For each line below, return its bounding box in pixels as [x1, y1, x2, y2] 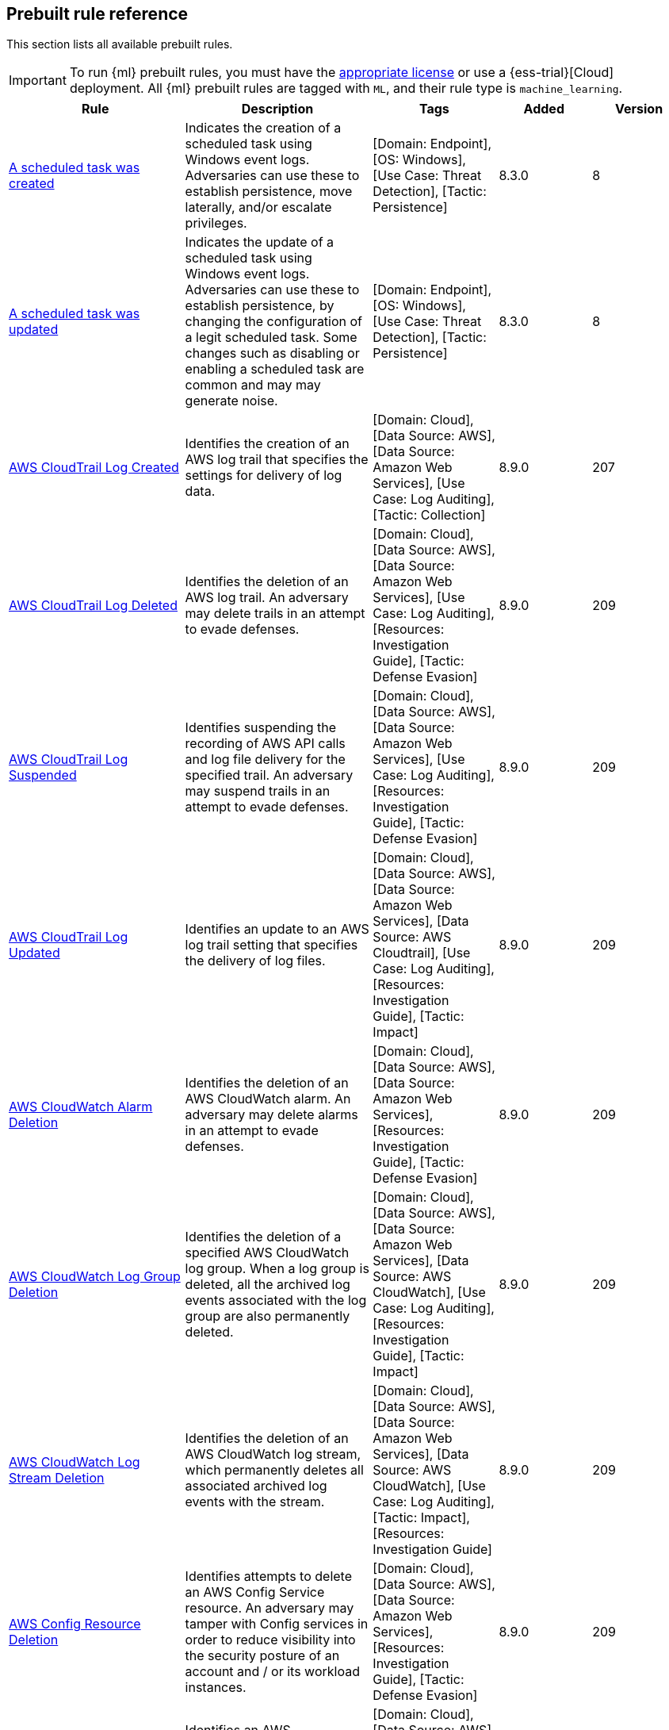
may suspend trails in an [185, 783, 331, 800]
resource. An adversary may [185, 1600, 354, 1617]
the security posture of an [185, 1648, 340, 1664]
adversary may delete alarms [185, 1107, 358, 1123]
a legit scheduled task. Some [185, 329, 357, 346]
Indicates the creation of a [185, 120, 342, 136]
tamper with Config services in [185, 1616, 369, 1632]
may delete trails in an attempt [185, 605, 365, 622]
